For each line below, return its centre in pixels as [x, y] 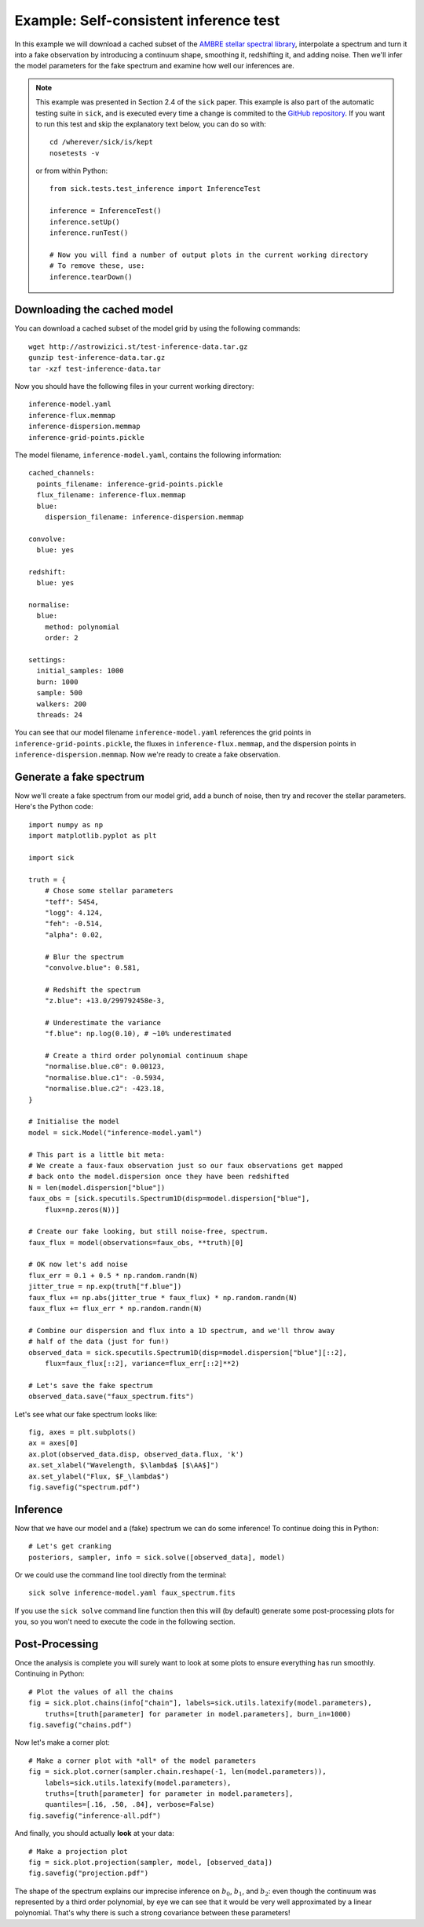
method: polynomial [82, 627]
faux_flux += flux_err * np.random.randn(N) [116, 1309]
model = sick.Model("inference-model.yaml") [116, 1132]
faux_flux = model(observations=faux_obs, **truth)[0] [136, 1242]
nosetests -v [75, 153]
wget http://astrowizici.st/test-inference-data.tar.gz [138, 346]
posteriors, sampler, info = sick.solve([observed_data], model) [157, 1557]
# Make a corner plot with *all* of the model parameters [143, 1760]
